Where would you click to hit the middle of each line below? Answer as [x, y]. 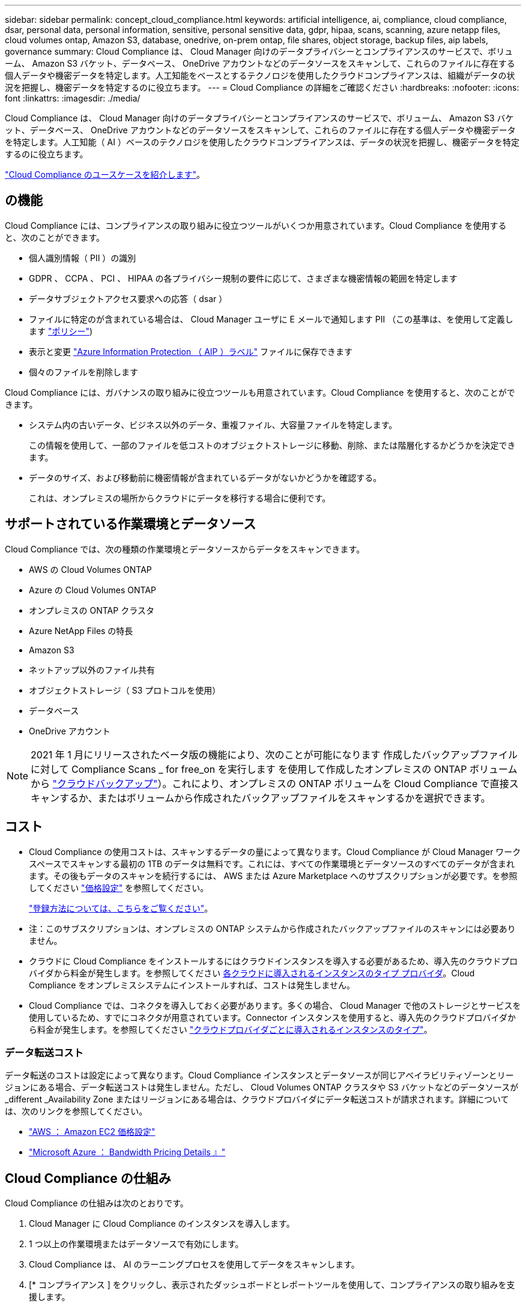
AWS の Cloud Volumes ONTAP [90, 569]
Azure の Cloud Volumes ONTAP [93, 590]
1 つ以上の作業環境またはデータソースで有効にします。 [136, 1244]
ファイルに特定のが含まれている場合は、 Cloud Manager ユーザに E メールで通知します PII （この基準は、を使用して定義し [271, 319]
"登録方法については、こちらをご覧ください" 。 [121, 908]
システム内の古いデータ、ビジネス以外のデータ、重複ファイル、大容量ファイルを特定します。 [213, 425]
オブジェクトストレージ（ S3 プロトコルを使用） [125, 690]
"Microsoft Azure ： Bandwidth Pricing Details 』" [127, 1152]
